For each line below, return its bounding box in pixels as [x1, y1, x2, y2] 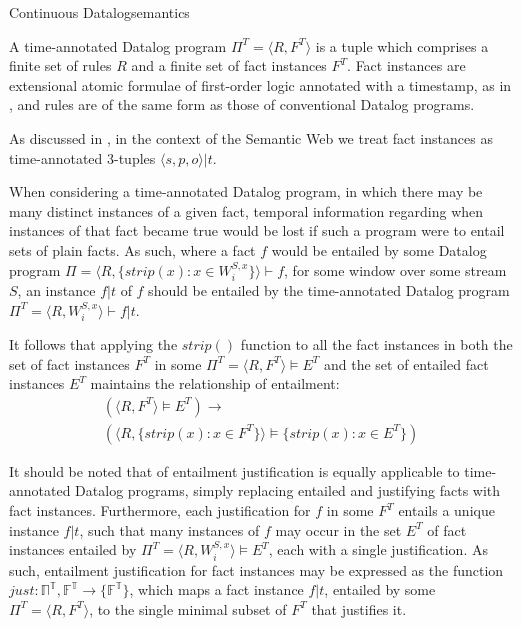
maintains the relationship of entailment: [90, 373, 340, 394]
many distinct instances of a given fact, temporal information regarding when [9, 200, 484, 221]
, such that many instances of [79, 519, 260, 540]
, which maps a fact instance [129, 579, 304, 600]
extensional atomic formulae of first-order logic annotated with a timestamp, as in [9, 74, 512, 95]
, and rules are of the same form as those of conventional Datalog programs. [9, 94, 475, 115]
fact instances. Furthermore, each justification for [9, 500, 311, 520]
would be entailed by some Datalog [271, 239, 487, 260]
